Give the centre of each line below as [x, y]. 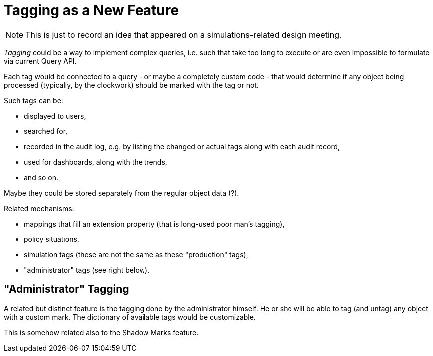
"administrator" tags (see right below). [87, 270]
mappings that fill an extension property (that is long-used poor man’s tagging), [154, 224]
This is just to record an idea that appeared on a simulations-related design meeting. [184, 35]
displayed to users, [55, 116]
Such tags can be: [34, 100]
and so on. [41, 177]
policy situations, [52, 239]
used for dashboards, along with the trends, [96, 162]
